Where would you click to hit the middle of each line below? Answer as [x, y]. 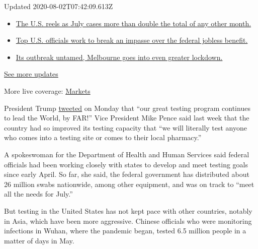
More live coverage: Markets [47, 90]
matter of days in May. [39, 240]
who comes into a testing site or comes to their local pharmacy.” [103, 137]
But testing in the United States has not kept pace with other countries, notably [128, 210]
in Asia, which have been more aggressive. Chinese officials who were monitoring [128, 221]
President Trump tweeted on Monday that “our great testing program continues [127, 108]
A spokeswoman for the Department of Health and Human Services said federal [127, 154]
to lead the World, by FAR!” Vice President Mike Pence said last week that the [127, 118]
